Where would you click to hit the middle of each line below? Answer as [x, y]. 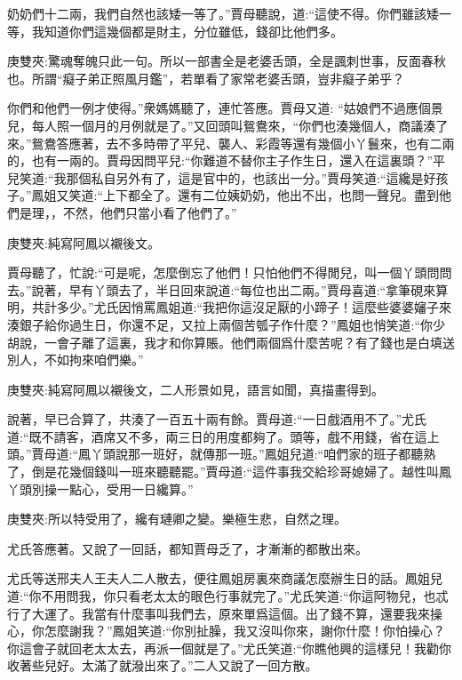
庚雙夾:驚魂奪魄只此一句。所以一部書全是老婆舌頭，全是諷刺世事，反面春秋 [227, 61]
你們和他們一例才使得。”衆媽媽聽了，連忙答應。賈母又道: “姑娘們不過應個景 [225, 108]
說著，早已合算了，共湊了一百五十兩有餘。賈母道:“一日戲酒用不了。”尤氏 [217, 419]
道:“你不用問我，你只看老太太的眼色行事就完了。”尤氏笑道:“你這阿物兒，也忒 [228, 596]
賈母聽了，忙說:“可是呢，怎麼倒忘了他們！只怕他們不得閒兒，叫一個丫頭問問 [230, 272]
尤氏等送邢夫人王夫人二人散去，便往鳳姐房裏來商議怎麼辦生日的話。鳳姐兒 [225, 578]
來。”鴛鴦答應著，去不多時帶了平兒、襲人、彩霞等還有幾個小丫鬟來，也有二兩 [231, 143]
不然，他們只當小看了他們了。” [150, 212]
